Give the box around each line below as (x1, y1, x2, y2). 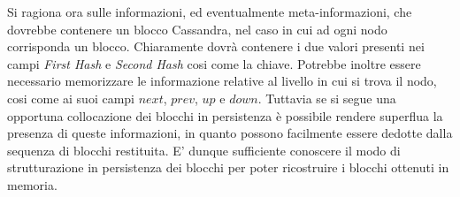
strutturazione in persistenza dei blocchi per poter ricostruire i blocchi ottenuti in (7, 158, 449, 177)
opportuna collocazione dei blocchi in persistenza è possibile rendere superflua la (7, 106, 443, 125)
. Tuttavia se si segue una (257, 88, 396, 107)
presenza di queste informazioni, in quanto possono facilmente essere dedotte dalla (7, 124, 453, 142)
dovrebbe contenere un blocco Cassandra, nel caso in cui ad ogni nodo (7, 19, 387, 38)
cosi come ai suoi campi (7, 88, 135, 107)
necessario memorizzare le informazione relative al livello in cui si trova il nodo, (7, 72, 437, 90)
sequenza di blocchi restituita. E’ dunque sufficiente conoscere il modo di (7, 140, 401, 159)
